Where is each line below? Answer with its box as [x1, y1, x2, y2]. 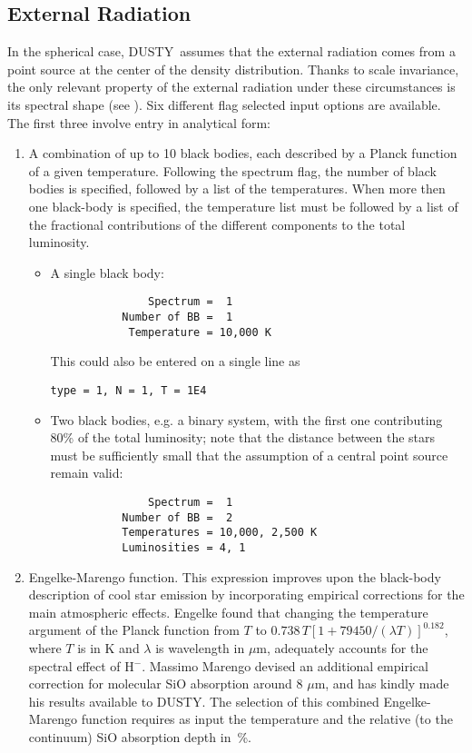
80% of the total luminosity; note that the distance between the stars [50, 428, 436, 447]
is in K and [77, 638, 140, 657]
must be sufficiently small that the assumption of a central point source [50, 445, 448, 464]
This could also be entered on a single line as [50, 352, 300, 371]
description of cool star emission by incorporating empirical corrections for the [28, 585, 465, 604]
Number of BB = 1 [122, 310, 233, 323]
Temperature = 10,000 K [128, 325, 271, 339]
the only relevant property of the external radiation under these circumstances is [7, 77, 456, 96]
